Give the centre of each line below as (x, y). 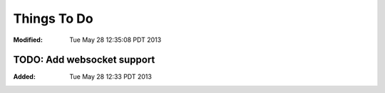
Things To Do (53, 18)
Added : (24, 77)
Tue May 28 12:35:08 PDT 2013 (115, 40)
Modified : (28, 40)
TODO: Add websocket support (84, 60)
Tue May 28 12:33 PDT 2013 (111, 77)
